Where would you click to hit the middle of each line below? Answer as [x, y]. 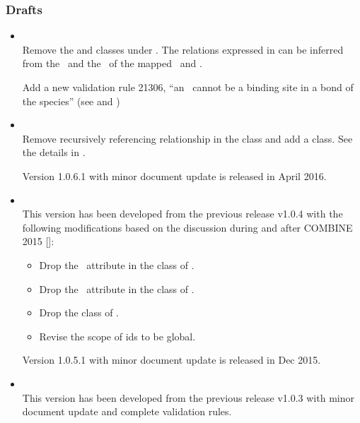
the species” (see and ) [71, 101]
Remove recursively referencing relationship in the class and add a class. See [187, 138]
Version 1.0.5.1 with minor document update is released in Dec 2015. [172, 360]
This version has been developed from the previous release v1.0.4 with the [182, 214]
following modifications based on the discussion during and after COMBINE [187, 227]
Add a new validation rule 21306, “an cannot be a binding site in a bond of [188, 87]
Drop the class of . [79, 312]
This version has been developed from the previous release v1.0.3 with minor [188, 397]
